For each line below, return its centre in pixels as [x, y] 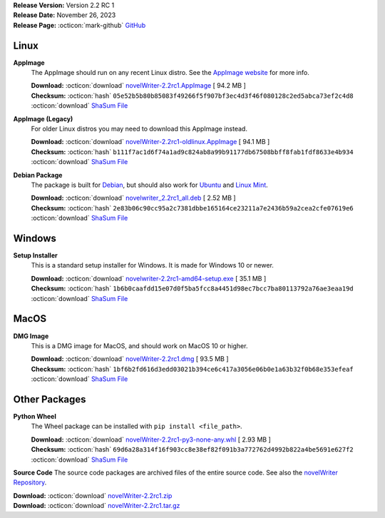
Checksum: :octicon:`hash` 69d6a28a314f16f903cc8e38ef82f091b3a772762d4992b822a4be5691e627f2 [192, 450]
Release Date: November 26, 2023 [65, 15]
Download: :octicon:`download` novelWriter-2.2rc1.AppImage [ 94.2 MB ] [138, 86]
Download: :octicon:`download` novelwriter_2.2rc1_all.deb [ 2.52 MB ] [133, 198]
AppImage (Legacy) [43, 118]
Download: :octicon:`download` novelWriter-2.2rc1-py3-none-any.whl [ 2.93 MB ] [151, 440]
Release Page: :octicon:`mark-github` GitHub [79, 25]
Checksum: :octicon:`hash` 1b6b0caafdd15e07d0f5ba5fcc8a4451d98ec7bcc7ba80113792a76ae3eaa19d [192, 288]
